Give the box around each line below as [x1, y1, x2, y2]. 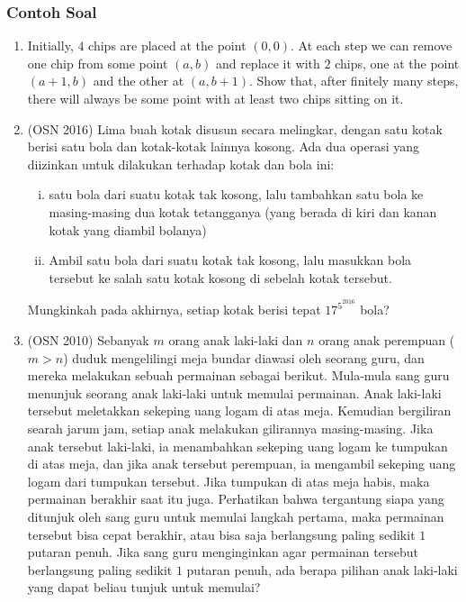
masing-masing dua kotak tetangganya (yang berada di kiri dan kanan [49, 202, 437, 221]
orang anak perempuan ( [318, 331, 455, 349]
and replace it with [215, 53, 320, 72]
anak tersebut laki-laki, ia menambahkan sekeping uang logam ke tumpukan [27, 436, 448, 455]
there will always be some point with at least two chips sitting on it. [27, 89, 404, 107]
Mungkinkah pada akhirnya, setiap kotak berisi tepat [27, 300, 321, 319]
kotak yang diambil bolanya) [49, 220, 207, 239]
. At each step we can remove [290, 36, 453, 55]
